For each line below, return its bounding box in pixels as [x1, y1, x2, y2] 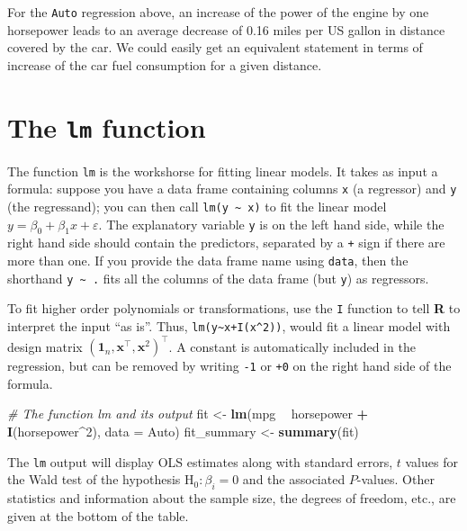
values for [405, 452, 458, 471]
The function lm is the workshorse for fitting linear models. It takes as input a [7, 161, 438, 180]
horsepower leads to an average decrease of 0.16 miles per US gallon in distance [7, 20, 445, 39]
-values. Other [356, 470, 435, 489]
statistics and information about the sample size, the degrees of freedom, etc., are [7, 489, 456, 508]
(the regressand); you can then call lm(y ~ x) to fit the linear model [7, 197, 387, 215]
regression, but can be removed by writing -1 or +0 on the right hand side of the [7, 356, 452, 375]
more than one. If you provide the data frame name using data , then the [7, 251, 409, 270]
